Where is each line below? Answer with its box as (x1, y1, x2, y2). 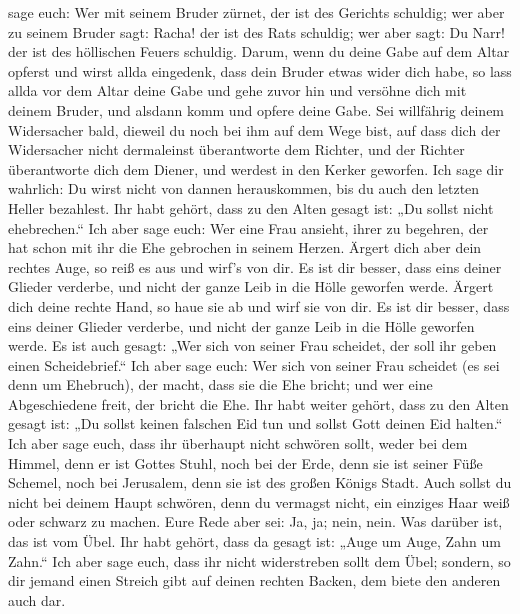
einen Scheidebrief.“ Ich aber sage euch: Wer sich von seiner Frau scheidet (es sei (8, 354, 500, 375)
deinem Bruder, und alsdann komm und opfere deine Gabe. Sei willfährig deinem (8, 99, 505, 120)
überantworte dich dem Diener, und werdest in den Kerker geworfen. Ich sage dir (8, 158, 504, 179)
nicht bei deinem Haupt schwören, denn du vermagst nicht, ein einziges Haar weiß (8, 491, 510, 512)
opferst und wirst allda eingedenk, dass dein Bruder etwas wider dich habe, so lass (8, 60, 512, 81)
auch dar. (8, 589, 66, 610)
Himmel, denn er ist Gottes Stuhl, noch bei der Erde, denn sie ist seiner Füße (8, 452, 483, 473)
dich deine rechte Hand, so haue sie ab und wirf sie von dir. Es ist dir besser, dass (8, 295, 510, 316)
